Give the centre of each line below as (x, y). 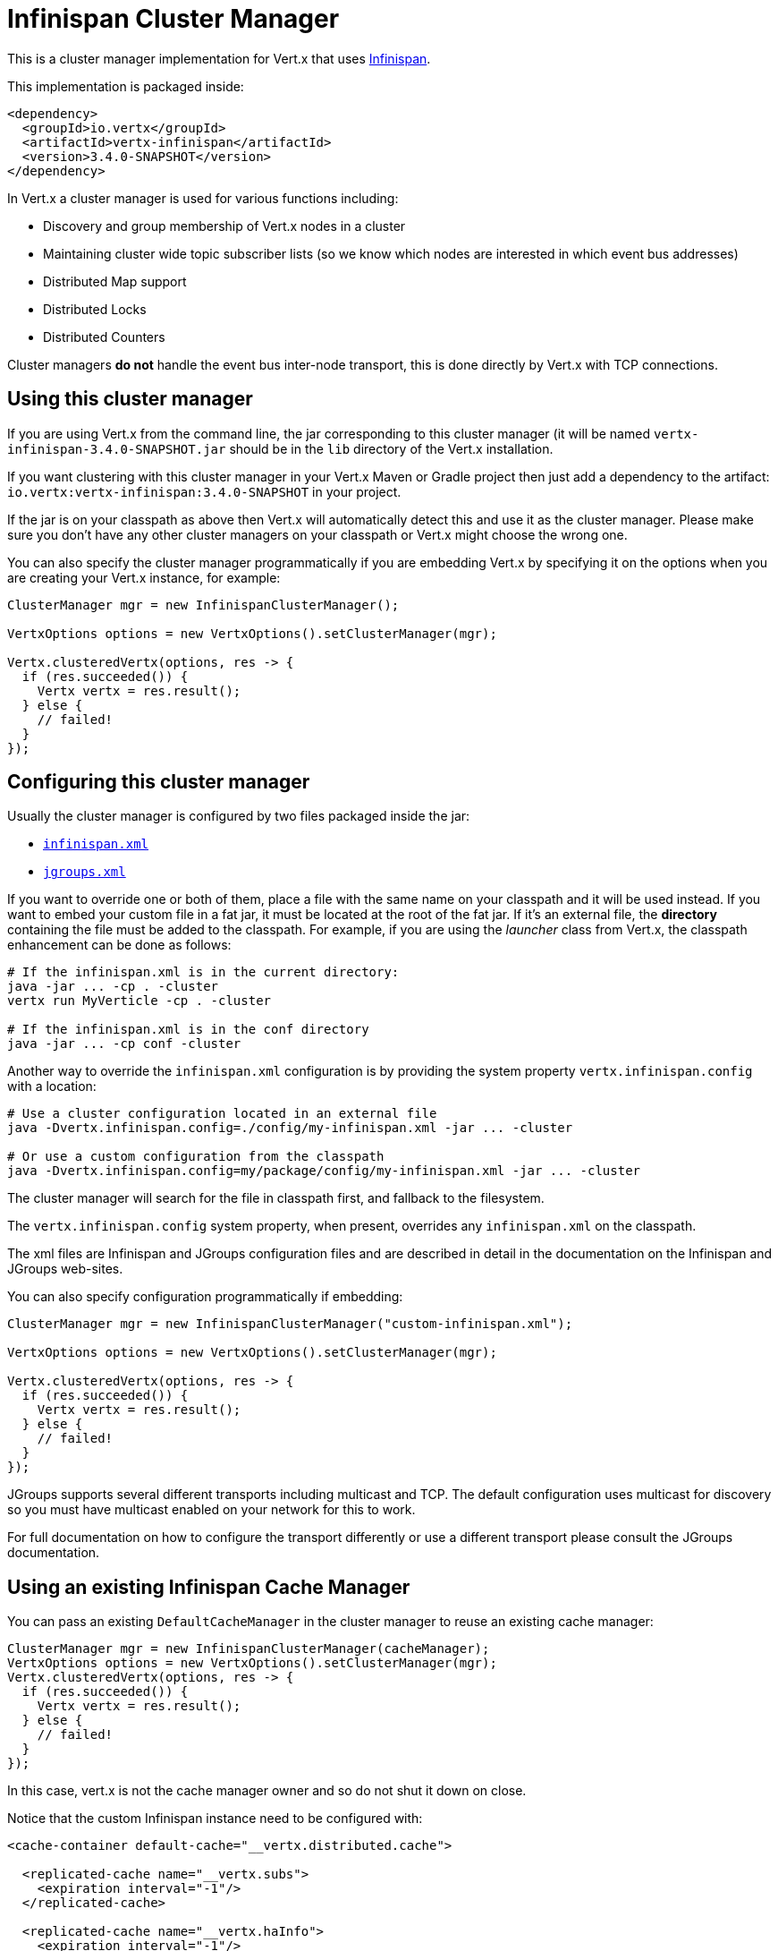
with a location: (52, 1086)
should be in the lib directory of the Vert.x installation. (391, 448)
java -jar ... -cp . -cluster (113, 987)
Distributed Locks (95, 309)
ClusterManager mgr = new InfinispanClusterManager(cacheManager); (249, 1649)
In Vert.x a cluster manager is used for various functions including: (203, 198)
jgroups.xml (85, 872)
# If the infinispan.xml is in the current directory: (203, 972)
